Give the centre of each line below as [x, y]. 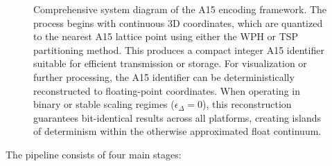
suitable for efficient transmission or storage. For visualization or [170, 63]
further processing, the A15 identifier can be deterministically [164, 76]
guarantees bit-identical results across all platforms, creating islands [177, 117]
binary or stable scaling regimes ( [104, 104]
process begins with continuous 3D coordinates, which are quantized [178, 22]
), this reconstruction [247, 104]
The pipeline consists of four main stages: [94, 154]
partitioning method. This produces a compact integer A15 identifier [179, 49]
